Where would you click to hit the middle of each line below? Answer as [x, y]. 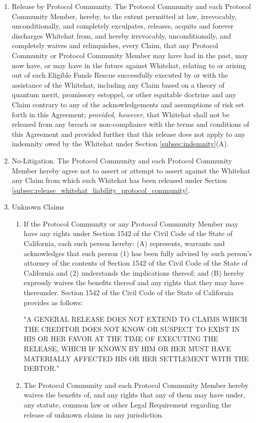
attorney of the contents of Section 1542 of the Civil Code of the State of [135, 263]
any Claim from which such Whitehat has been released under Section [119, 180]
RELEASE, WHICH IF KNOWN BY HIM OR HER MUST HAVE [127, 348]
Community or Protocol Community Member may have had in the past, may [130, 55]
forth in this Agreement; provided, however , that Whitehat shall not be [120, 114]
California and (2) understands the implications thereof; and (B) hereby [134, 272]
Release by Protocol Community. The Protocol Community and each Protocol [131, 6]
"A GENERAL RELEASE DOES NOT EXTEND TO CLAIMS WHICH [135, 319]
